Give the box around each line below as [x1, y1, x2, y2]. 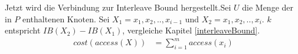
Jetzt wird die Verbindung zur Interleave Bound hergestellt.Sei [5, 1, 231, 13]
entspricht [5, 24, 41, 36]
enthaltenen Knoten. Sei [22, 12, 110, 25]
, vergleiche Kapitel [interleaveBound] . [122, 24, 260, 36]
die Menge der [242, 1, 293, 13]
